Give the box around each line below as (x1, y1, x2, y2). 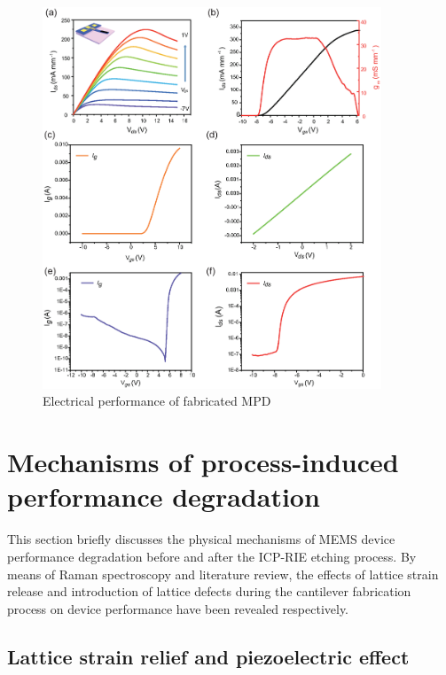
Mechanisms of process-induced (7, 444, 399, 480)
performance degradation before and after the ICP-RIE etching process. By (7, 547, 417, 565)
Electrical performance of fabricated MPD (43, 392, 271, 410)
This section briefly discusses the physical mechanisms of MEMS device (7, 530, 395, 548)
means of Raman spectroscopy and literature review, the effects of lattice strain (7, 564, 439, 583)
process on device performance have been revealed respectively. (7, 599, 348, 617)
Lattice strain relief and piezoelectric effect (7, 642, 410, 670)
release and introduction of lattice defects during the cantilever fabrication (7, 582, 411, 601)
